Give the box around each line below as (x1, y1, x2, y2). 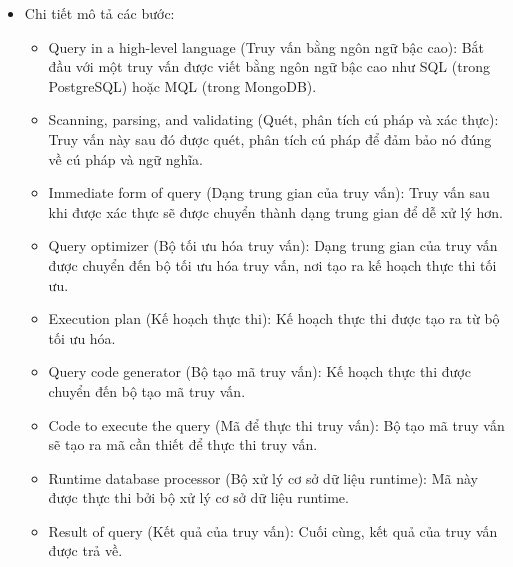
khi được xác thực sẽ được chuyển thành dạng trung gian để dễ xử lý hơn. (48, 201, 503, 222)
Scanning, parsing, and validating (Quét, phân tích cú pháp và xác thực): (48, 109, 499, 130)
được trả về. (48, 540, 123, 561)
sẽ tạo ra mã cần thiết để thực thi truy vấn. (48, 434, 318, 455)
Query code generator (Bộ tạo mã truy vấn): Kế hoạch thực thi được (48, 361, 471, 382)
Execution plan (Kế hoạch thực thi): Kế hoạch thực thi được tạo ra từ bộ (48, 308, 500, 329)
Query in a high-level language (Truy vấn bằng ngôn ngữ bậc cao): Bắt (48, 36, 485, 57)
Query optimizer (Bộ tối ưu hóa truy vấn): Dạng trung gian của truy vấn (48, 235, 498, 256)
